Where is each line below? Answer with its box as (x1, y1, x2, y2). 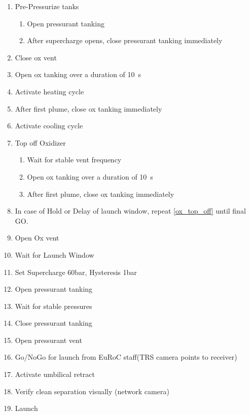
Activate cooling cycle (15, 120, 83, 131)
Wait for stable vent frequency (27, 154, 122, 165)
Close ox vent (15, 52, 57, 62)
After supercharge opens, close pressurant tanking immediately (27, 35, 223, 46)
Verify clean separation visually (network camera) (15, 386, 169, 396)
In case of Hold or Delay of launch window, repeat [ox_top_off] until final (15, 205, 246, 216)
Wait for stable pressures (15, 300, 92, 311)
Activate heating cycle (15, 86, 84, 96)
